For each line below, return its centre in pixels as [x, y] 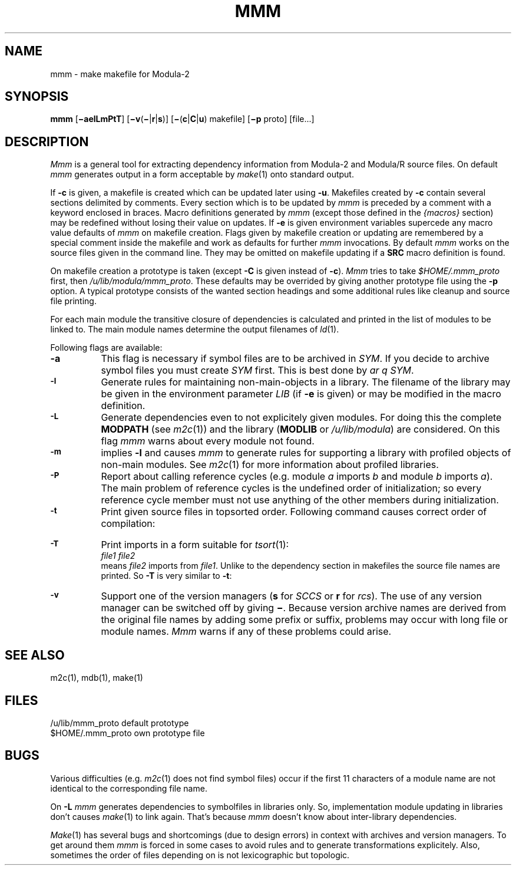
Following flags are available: [106, 348]
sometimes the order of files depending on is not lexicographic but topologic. [200, 855]
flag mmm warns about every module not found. [208, 441]
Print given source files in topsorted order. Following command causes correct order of [294, 512]
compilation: [128, 524]
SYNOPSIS [37, 97]
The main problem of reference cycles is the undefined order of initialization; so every [291, 488]
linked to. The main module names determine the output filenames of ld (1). [195, 329]
